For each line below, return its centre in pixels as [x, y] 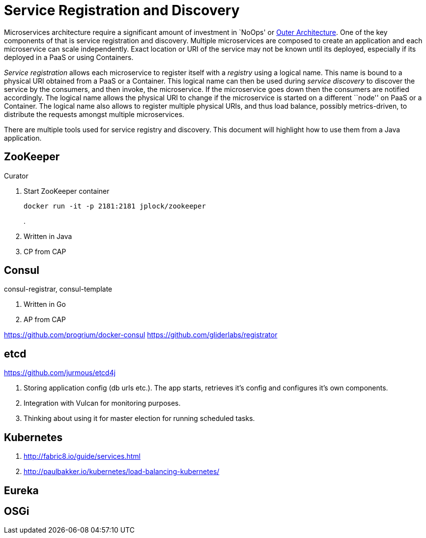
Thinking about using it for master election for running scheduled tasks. [139, 418]
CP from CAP [45, 251]
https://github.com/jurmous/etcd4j [60, 373]
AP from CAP [45, 320]
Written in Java [48, 236]
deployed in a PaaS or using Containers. [69, 57]
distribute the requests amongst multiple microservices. [94, 114]
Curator [16, 176]
